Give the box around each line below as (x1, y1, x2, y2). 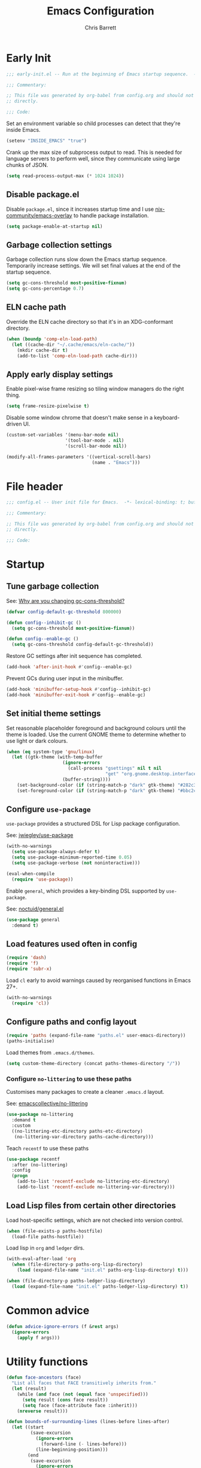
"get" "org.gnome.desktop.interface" (105, 771, 199, 777)
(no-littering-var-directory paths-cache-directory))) (14, 1133, 154, 1140)
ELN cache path (6, 302, 66, 313)
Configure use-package (6, 804, 91, 814)
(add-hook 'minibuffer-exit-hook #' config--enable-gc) (6, 691, 146, 698)
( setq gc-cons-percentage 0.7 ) (6, 286, 84, 292)
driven (6, 420, 22, 427)
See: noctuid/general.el (6, 905, 64, 912)
